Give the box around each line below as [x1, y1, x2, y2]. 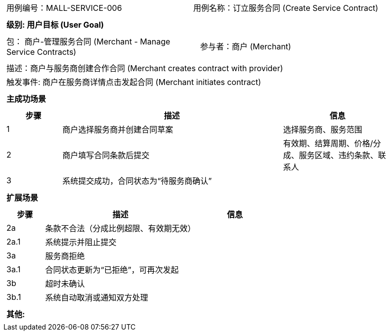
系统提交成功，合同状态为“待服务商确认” [62, 176, 212, 186]
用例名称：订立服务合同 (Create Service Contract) [193, 3, 379, 13]
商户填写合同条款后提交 [62, 150, 150, 160]
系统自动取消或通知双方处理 [45, 293, 148, 302]
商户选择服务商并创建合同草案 [62, 125, 173, 134]
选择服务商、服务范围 [283, 125, 362, 134]
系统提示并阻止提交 [45, 237, 117, 247]
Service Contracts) [6, 47, 77, 57]
